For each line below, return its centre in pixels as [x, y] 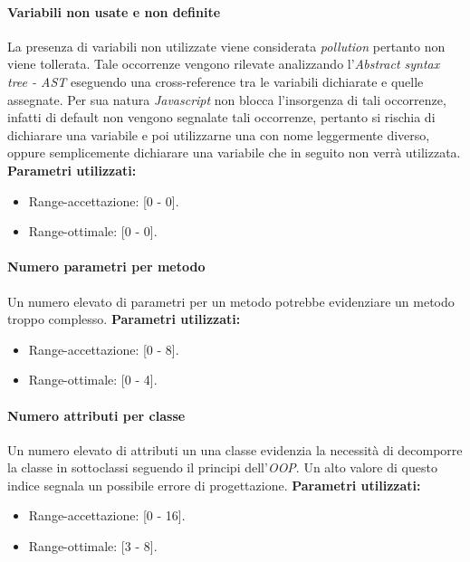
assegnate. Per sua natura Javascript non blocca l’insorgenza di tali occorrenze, [227, 99]
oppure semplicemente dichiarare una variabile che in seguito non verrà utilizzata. [234, 152]
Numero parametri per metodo [106, 267]
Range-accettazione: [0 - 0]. [104, 200]
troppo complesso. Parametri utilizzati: [124, 319]
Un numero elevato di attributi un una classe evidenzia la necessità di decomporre [235, 449]
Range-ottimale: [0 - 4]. [93, 380]
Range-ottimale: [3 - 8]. [93, 546]
